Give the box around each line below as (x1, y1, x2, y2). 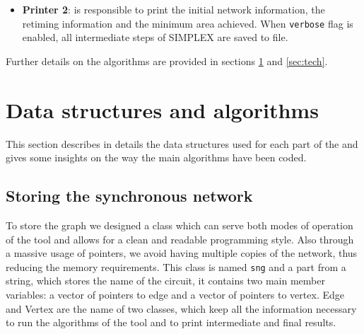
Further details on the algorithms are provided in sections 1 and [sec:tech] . (6, 53, 328, 68)
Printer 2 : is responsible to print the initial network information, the (22, 2, 325, 16)
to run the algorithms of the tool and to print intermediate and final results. (6, 315, 336, 330)
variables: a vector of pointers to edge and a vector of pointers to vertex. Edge (6, 287, 344, 301)
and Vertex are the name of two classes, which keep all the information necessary (6, 301, 357, 316)
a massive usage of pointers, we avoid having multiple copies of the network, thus (6, 246, 358, 260)
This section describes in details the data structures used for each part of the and (6, 136, 358, 151)
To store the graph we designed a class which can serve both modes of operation (6, 217, 353, 232)
